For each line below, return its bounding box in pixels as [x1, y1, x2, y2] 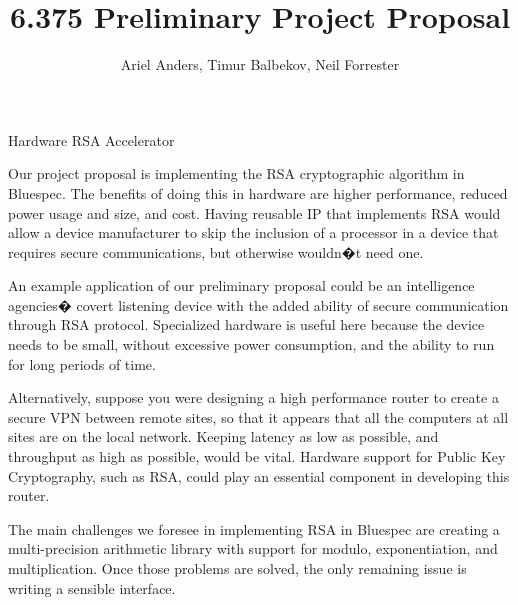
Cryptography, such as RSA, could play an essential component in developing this [8, 465, 510, 486]
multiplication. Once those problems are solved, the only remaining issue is [8, 558, 467, 578]
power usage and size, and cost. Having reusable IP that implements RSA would [8, 202, 501, 223]
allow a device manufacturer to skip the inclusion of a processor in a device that [8, 222, 499, 243]
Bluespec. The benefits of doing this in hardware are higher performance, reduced [8, 182, 508, 203]
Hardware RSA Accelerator [8, 129, 175, 150]
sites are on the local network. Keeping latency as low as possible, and [8, 426, 439, 447]
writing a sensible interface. [8, 577, 176, 598]
